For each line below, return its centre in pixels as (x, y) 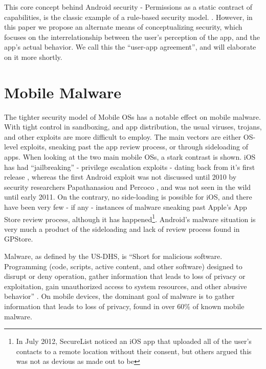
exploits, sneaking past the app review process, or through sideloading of (134, 147)
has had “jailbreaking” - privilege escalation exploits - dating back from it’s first (130, 167)
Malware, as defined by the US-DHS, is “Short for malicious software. (113, 256)
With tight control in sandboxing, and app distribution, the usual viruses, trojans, (133, 127)
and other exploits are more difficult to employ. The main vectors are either (123, 136)
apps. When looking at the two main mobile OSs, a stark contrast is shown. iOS (130, 157)
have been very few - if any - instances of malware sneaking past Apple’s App (126, 207)
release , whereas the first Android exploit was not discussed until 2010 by (120, 177)
